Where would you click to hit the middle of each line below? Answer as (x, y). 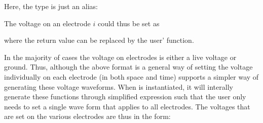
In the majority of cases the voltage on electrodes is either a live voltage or (120, 57)
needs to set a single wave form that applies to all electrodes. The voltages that (127, 106)
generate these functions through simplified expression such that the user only (125, 97)
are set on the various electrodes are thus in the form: (87, 116)
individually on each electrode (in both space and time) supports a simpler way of (131, 76)
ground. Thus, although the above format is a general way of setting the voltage (128, 67)
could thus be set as (128, 23)
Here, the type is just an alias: (51, 6)
